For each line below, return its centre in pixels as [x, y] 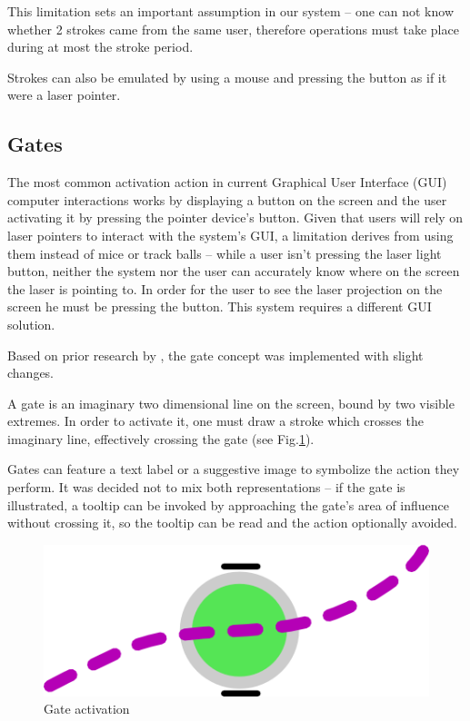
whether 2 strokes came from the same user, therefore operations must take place [233, 29]
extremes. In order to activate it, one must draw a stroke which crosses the [215, 421]
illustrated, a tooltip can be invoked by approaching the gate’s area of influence [229, 504]
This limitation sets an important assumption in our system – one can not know [230, 11]
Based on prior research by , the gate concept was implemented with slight [215, 355]
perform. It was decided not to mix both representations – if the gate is [206, 487]
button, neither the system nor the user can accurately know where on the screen [234, 271]
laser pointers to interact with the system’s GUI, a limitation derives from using [230, 235]
